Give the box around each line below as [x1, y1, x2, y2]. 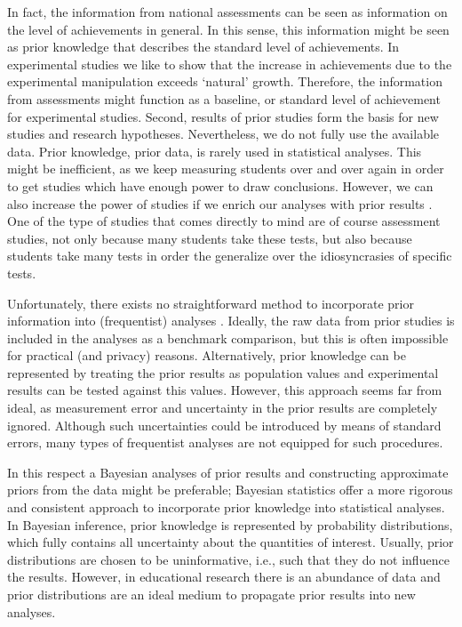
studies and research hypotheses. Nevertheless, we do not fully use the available [7, 125, 440, 143]
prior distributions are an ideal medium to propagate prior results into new [7, 585, 416, 603]
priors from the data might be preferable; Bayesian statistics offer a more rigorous [7, 480, 453, 499]
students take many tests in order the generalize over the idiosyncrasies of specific [7, 246, 452, 265]
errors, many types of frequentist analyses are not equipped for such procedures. [7, 433, 443, 452]
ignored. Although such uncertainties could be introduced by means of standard [7, 415, 442, 434]
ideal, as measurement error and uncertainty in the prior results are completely [7, 398, 438, 417]
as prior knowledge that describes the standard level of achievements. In [7, 37, 400, 56]
